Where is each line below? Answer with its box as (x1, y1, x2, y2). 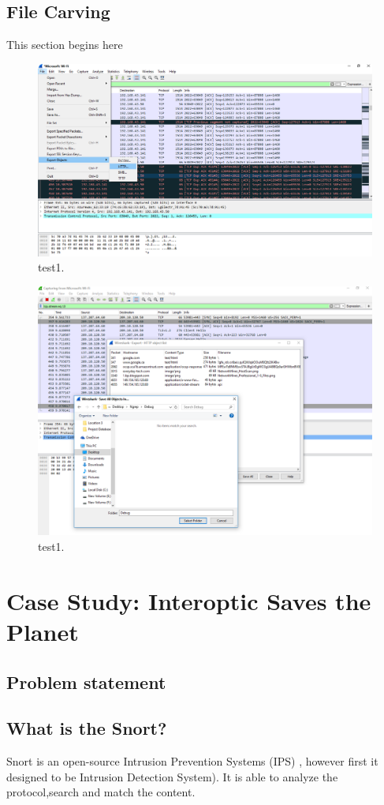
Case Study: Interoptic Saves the (6, 584, 371, 616)
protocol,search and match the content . (6, 784, 196, 800)
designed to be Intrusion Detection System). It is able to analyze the (6, 768, 338, 784)
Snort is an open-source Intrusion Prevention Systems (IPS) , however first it (6, 753, 378, 769)
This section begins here (6, 36, 123, 53)
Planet (6, 615, 79, 647)
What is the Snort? (6, 716, 167, 740)
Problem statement (6, 669, 166, 694)
